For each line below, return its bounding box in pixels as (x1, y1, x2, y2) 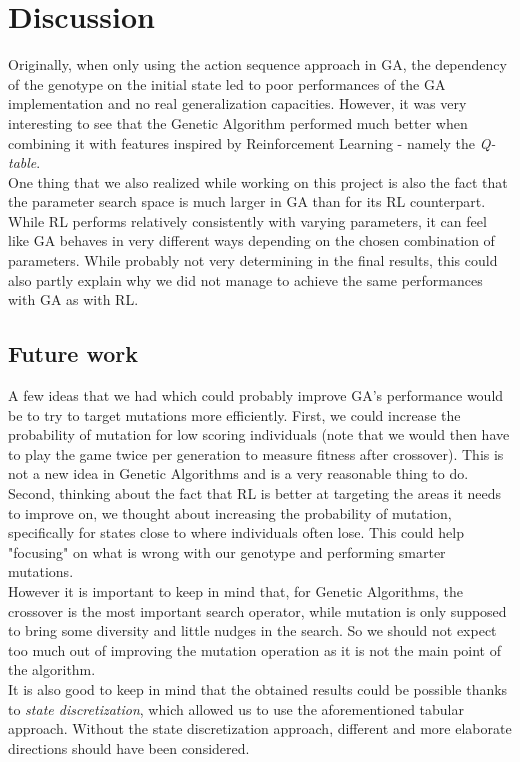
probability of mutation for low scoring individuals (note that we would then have (8, 424, 510, 445)
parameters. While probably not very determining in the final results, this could (8, 250, 498, 271)
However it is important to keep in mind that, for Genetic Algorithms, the (8, 580, 464, 601)
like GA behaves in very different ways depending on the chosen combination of (8, 230, 495, 251)
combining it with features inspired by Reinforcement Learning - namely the (8, 132, 475, 153)
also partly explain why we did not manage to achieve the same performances (8, 269, 483, 290)
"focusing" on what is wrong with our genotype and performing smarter (8, 541, 446, 562)
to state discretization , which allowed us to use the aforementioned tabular (8, 698, 464, 719)
